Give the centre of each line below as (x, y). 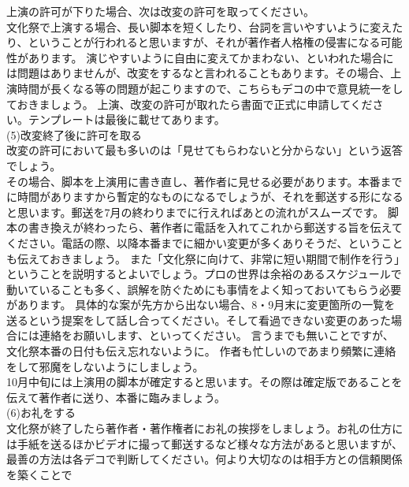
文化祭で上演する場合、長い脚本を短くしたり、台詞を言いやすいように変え (199, 26)
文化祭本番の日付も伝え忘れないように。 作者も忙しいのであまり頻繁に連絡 (201, 351)
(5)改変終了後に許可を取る (74, 134)
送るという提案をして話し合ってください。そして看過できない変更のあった (199, 320)
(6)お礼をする (41, 413)
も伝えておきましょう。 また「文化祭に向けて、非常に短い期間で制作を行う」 (203, 258)
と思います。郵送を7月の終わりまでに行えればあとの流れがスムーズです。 (195, 212)
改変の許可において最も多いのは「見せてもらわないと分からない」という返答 (204, 150)
